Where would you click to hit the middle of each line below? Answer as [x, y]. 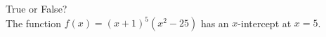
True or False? [37, 8]
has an [215, 23]
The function [33, 23]
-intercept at [265, 23]
